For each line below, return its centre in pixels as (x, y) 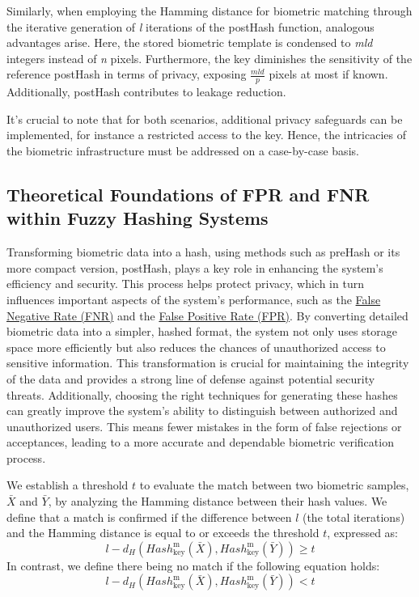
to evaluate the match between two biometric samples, (274, 485)
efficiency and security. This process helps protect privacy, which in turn (185, 284)
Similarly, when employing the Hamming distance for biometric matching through (209, 11)
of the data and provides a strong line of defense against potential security (191, 378)
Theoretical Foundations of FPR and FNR (188, 194)
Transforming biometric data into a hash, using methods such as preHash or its (203, 252)
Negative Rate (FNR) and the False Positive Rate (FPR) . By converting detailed (207, 315)
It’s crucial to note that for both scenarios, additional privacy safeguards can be (205, 119)
